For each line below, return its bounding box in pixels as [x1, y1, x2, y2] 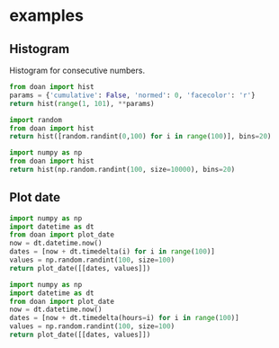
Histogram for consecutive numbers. [9, 65, 146, 76]
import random [9, 115, 63, 124]
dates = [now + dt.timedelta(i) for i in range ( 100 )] [9, 247, 216, 256]
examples [9, 5, 84, 26]
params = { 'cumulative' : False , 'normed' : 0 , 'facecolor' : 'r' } [9, 91, 256, 100]
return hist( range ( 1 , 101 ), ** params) [9, 99, 155, 108]
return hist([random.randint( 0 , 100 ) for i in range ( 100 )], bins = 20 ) [9, 132, 272, 141]
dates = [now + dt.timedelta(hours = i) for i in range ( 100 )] [9, 314, 240, 323]
